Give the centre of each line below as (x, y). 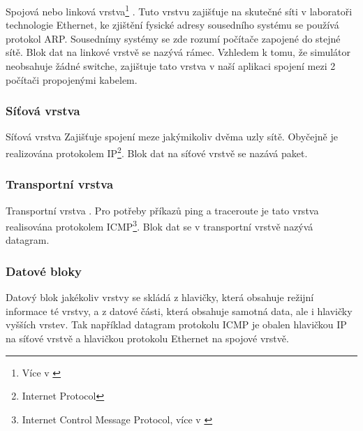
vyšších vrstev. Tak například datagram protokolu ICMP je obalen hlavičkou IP (176, 324)
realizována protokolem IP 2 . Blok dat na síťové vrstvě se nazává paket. (157, 152)
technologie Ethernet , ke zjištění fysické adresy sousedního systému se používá (172, 25)
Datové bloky (44, 271)
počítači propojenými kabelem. (72, 79)
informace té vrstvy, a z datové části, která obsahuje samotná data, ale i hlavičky (179, 311)
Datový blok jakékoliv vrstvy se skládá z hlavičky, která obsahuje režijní (160, 297)
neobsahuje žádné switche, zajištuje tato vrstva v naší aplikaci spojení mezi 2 (171, 66)
